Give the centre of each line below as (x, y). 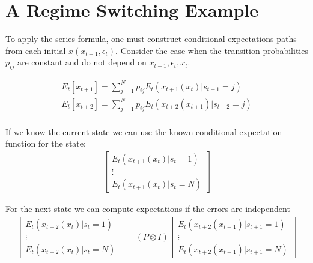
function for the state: (46, 143)
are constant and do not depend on (82, 62)
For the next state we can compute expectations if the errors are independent (148, 209)
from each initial (36, 50)
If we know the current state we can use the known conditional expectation (144, 131)
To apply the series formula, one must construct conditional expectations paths (151, 39)
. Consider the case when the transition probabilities (212, 50)
